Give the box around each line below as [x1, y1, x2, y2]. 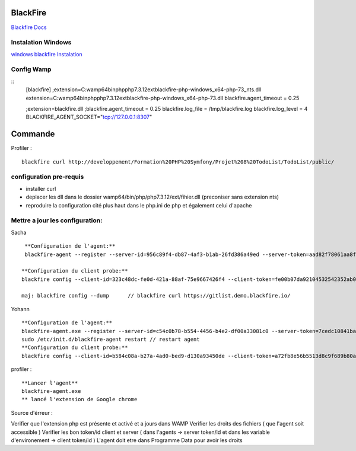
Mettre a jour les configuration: [11, 216, 103, 225]
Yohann [11, 305, 30, 312]
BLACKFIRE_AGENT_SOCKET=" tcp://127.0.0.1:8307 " [26, 113, 152, 121]
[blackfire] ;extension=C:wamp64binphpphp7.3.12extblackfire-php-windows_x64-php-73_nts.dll [26, 86, 262, 93]
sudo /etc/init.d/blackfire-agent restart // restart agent [21, 336, 200, 343]
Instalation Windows [11, 39, 72, 47]
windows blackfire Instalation [11, 50, 82, 57]
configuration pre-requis [11, 172, 84, 181]
